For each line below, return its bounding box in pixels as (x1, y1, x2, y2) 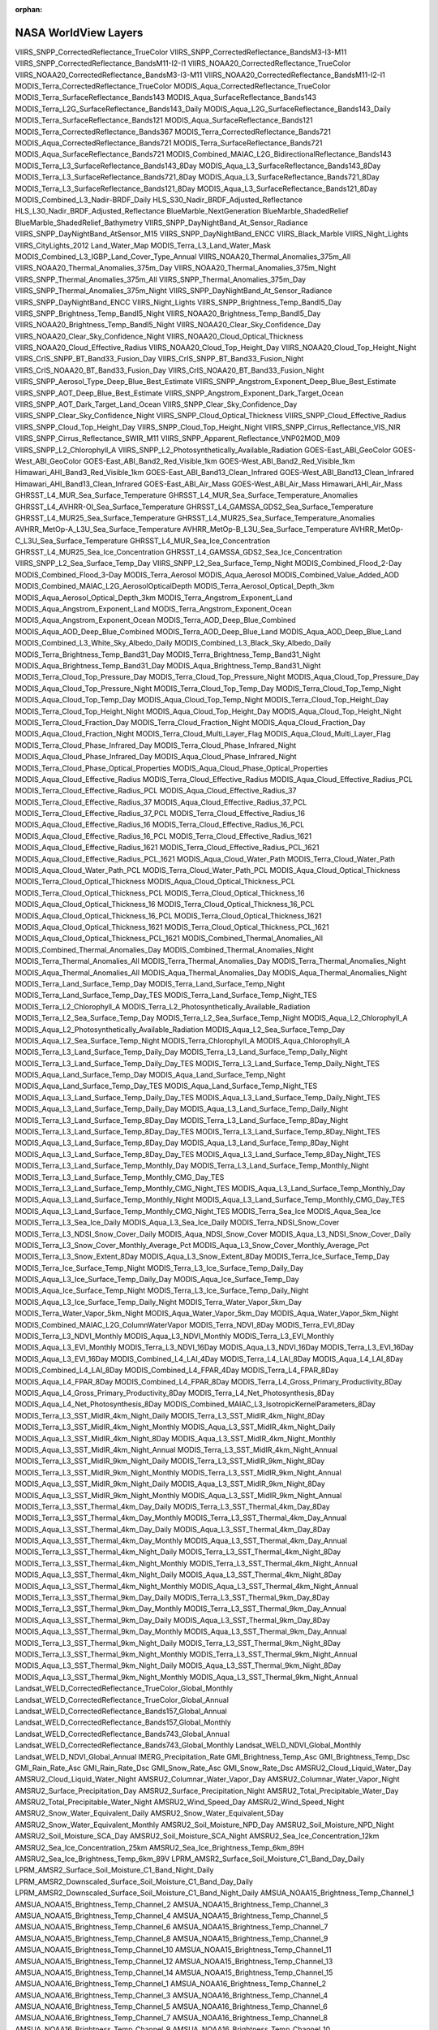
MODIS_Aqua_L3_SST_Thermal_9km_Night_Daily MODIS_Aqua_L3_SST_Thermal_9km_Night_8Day (15, 1661, 341, 1670)
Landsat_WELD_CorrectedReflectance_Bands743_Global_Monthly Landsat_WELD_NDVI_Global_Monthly (15, 1740, 362, 1750)
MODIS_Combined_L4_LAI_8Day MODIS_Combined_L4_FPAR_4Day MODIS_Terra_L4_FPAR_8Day (15, 1365, 339, 1376)
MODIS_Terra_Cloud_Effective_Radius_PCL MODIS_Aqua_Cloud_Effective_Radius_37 (15, 786, 297, 796)
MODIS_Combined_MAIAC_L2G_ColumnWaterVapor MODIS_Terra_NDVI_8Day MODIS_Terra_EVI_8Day (15, 1319, 355, 1329)
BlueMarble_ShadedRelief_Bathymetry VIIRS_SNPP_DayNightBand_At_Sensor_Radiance (15, 218, 308, 227)
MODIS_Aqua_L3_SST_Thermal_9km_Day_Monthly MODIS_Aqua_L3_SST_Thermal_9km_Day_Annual (15, 1626, 347, 1636)
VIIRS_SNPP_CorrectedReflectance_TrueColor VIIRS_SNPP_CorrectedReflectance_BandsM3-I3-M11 (15, 47, 347, 57)
